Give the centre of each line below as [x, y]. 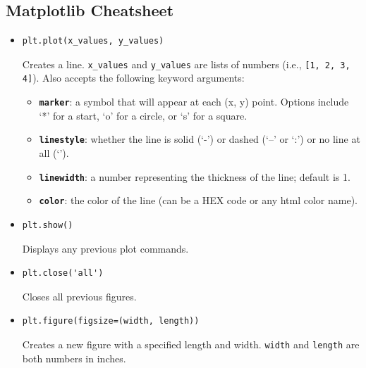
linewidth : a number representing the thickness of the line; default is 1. [195, 176]
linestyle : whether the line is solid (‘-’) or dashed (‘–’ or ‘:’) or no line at [200, 139]
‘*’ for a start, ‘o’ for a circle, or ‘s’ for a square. [143, 115]
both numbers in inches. [74, 358]
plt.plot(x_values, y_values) [93, 41]
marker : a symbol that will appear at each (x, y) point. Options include [194, 102]
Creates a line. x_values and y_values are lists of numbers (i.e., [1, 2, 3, [186, 64]
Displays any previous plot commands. [105, 248]
